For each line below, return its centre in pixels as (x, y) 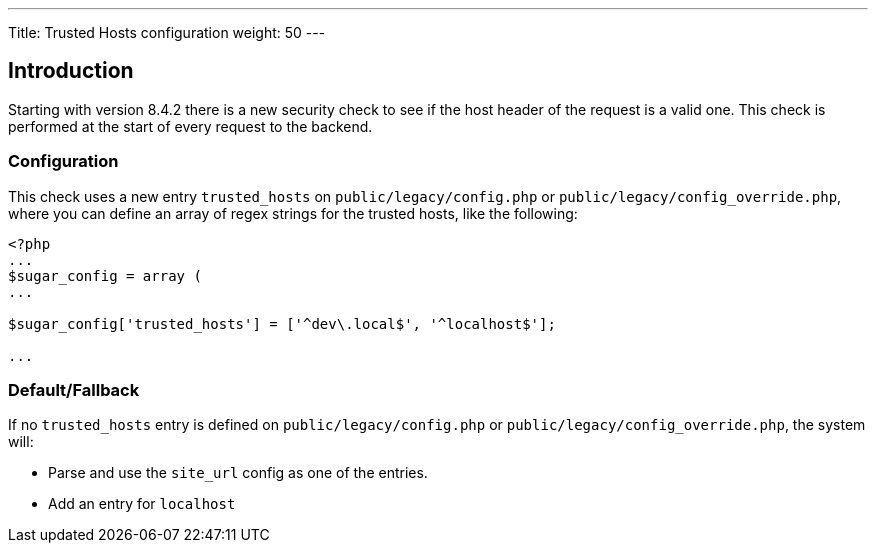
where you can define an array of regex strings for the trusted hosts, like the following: (293, 213)
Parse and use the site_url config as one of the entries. (238, 473)
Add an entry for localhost (142, 504)
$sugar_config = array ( (105, 275)
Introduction (71, 71)
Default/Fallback (74, 389)
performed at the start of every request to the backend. (190, 126)
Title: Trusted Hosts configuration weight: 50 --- (167, 32)
